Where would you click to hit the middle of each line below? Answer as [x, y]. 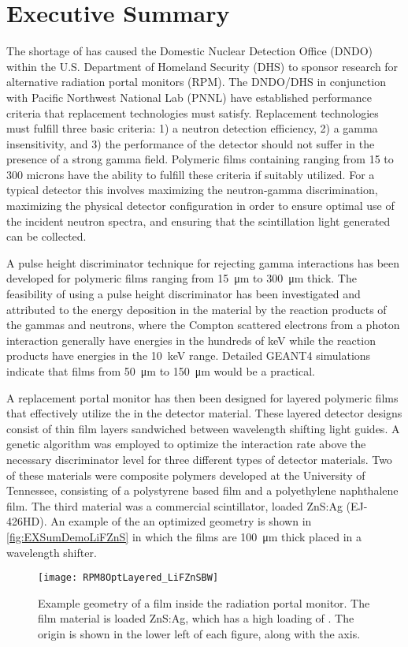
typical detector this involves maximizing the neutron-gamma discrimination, [192, 190]
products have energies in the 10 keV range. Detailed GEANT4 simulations [189, 355]
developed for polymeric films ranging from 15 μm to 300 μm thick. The [182, 278]
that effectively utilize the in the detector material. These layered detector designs [204, 413]
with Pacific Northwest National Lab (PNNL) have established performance [189, 97]
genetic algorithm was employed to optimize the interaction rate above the [186, 444]
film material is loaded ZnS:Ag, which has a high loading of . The [196, 618]
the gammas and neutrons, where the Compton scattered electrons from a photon [203, 325]
